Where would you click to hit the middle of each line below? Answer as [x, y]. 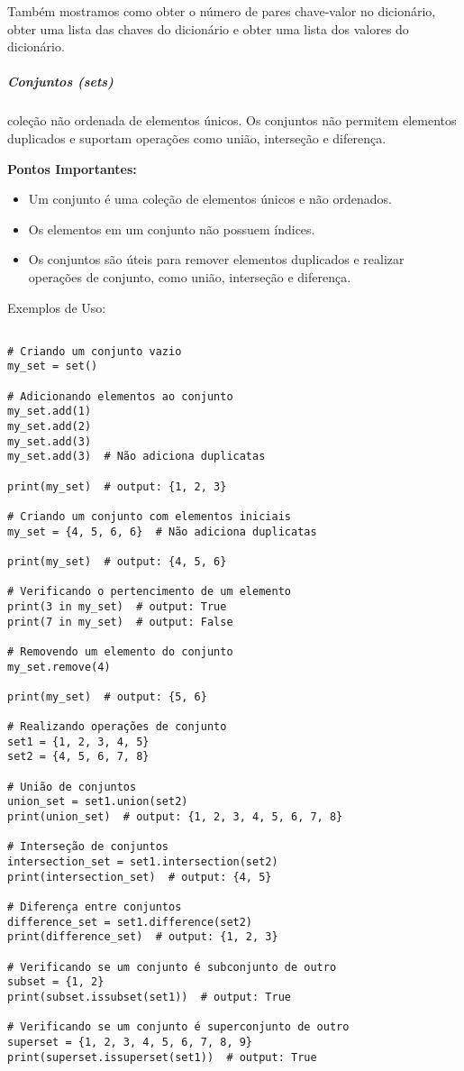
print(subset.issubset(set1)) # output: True [149, 997]
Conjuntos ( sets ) [60, 82]
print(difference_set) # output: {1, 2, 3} [143, 937]
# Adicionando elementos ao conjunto [120, 396]
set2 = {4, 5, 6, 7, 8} [78, 757]
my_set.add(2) [50, 427]
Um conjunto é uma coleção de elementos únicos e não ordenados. [210, 199]
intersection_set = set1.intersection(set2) [143, 862]
